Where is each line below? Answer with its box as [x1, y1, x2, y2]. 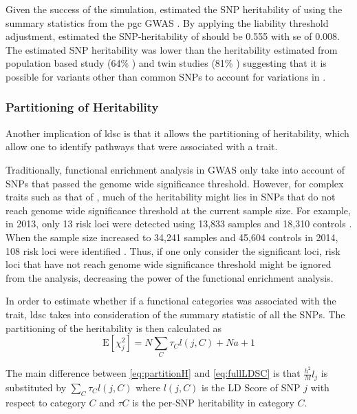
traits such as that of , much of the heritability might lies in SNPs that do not [6, 189, 336, 204]
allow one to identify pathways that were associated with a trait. [6, 139, 278, 154]
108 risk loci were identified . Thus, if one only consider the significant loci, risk [6, 243, 340, 258]
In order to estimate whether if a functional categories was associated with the [6, 293, 336, 308]
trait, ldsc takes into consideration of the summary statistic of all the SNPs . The [6, 307, 345, 321]
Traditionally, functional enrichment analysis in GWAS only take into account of [6, 162, 345, 176]
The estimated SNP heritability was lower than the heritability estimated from [6, 42, 338, 56]
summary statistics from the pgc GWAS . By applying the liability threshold [6, 15, 329, 30]
